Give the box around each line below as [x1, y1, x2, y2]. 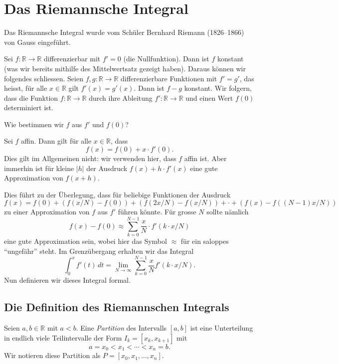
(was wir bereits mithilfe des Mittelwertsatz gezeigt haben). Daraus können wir [4, 63, 246, 73]
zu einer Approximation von [4, 206, 90, 217]
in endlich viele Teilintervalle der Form [4, 332, 122, 343]
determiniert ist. [4, 102, 53, 113]
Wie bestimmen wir [4, 119, 64, 129]
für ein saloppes [180, 236, 229, 246]
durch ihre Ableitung [89, 92, 153, 103]
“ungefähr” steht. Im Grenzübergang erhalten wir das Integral [4, 245, 194, 256]
